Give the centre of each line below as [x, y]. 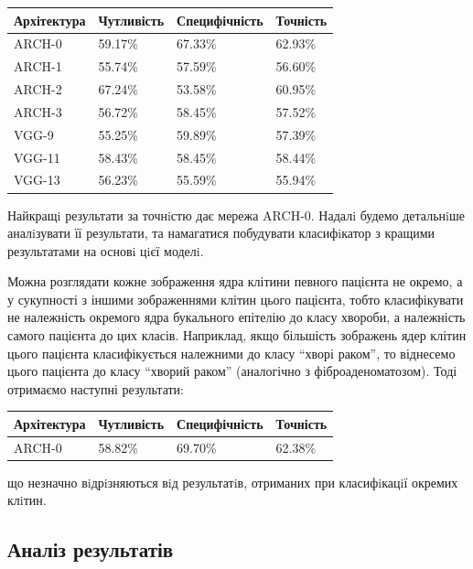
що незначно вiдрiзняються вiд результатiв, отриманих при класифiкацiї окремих [233, 482]
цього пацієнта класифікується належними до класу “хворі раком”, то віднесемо [231, 353]
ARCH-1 [38, 66]
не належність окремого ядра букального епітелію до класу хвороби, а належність [236, 317]
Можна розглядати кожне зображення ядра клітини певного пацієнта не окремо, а [235, 281]
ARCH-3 [38, 111]
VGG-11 [37, 157]
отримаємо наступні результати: [96, 388]
